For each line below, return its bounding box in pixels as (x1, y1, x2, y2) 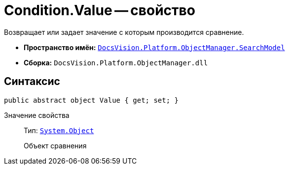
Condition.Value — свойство (4, 2, 195, 19)
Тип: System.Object (24, 126, 94, 135)
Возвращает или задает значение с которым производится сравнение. (4, 28, 244, 36)
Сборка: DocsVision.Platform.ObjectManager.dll (24, 58, 208, 67)
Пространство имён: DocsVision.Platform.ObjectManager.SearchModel (24, 43, 285, 52)
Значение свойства (4, 111, 70, 119)
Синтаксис (4, 75, 60, 88)
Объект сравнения (24, 141, 87, 150)
